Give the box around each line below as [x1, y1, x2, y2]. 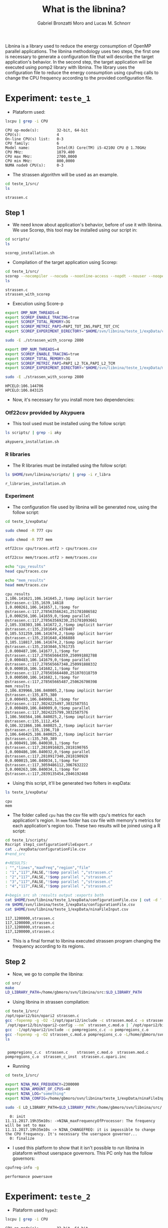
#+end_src [5, 851, 26, 857]
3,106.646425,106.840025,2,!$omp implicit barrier [5, 732, 113, 737]
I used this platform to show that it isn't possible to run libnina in [12, 1144, 144, 1150]
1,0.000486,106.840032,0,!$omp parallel [5, 749, 91, 754]
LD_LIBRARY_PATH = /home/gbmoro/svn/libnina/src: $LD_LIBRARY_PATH [5, 990, 142, 995]
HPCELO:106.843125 [5, 388, 43, 393]
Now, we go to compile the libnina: [12, 971, 84, 977]
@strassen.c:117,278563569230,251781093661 [5, 618, 97, 623]
